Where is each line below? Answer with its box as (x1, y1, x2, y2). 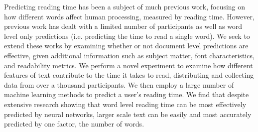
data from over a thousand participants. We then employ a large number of (4, 79, 234, 90)
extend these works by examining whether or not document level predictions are (4, 40, 249, 51)
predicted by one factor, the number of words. (4, 119, 144, 129)
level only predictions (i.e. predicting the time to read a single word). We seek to (4, 30, 250, 41)
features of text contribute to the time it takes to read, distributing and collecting (4, 70, 254, 80)
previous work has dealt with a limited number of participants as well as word (4, 21, 243, 31)
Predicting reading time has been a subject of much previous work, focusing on (4, 1, 246, 11)
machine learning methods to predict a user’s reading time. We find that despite (4, 89, 249, 100)
